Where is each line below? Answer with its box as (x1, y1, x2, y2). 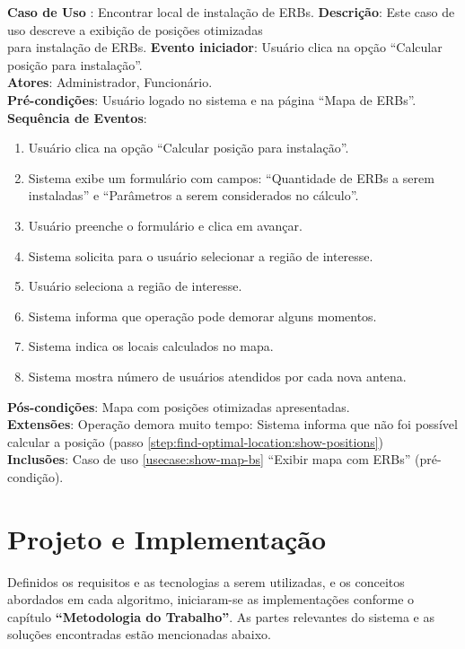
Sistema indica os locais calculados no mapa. (28, 337, 274, 355)
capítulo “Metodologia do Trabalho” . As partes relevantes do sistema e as (7, 607, 434, 626)
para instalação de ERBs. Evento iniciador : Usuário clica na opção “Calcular (7, 38, 443, 57)
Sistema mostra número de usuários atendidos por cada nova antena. (28, 366, 407, 385)
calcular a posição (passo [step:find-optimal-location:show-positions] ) (7, 432, 384, 451)
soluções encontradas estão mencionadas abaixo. (7, 625, 272, 644)
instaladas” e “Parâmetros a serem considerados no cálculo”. (28, 186, 359, 205)
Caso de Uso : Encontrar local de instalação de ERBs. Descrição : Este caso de (7, 3, 455, 21)
